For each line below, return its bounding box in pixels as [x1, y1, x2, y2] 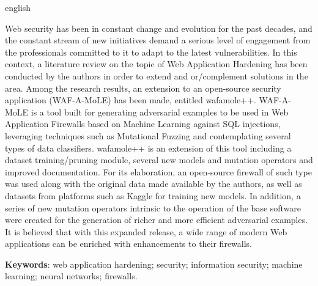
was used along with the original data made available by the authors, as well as [5, 177, 302, 190]
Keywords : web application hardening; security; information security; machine [5, 257, 303, 270]
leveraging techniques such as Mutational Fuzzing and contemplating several [5, 129, 291, 142]
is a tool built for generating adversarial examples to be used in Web [31, 105, 289, 118]
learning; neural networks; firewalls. [5, 269, 138, 282]
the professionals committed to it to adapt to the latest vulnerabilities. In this [5, 45, 297, 58]
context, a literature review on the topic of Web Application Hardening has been [5, 57, 308, 70]
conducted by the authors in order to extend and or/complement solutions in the [5, 69, 308, 82]
